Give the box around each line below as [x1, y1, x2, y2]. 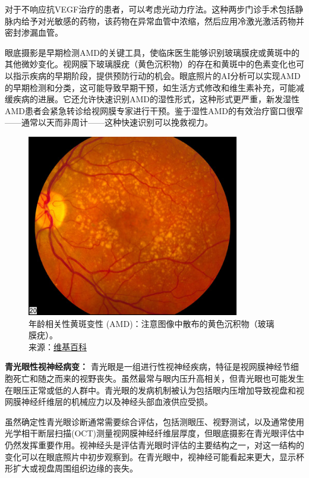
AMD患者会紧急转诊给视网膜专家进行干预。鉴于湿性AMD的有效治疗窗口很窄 [5, 104, 304, 117]
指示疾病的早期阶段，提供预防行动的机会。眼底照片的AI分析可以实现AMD [12, 69, 301, 81]
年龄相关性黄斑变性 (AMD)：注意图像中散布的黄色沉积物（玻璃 [29, 317, 275, 329]
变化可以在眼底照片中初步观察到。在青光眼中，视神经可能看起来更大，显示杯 [5, 450, 304, 463]
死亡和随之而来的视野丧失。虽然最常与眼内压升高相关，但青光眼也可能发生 [12, 372, 304, 385]
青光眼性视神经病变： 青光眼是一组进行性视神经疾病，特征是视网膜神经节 [5, 360, 291, 373]
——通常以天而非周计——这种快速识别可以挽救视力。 [5, 116, 213, 128]
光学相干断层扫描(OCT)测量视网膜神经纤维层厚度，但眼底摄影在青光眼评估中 [5, 427, 304, 439]
